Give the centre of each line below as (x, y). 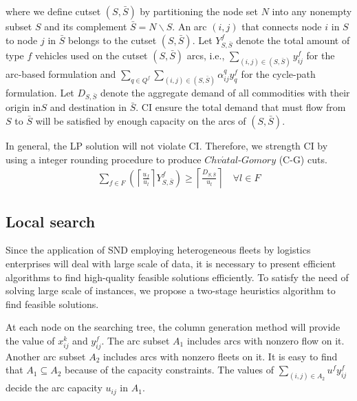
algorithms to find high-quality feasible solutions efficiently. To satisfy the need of (177, 277)
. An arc (190, 26)
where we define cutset (53, 11)
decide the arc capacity (54, 388)
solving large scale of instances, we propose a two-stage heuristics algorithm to (171, 290)
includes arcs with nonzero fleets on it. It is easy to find (220, 356)
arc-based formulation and (61, 73)
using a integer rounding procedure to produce (104, 159)
